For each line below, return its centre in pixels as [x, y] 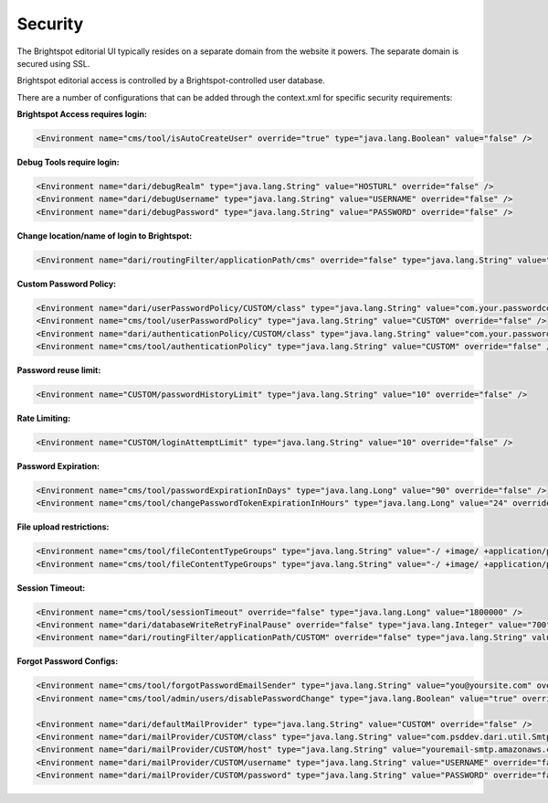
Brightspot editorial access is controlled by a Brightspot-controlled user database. [171, 80]
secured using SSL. [53, 63]
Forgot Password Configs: [68, 661]
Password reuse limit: [59, 369]
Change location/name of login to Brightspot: [105, 236]
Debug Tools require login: [68, 162]
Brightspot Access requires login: [82, 114]
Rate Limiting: [44, 418]
